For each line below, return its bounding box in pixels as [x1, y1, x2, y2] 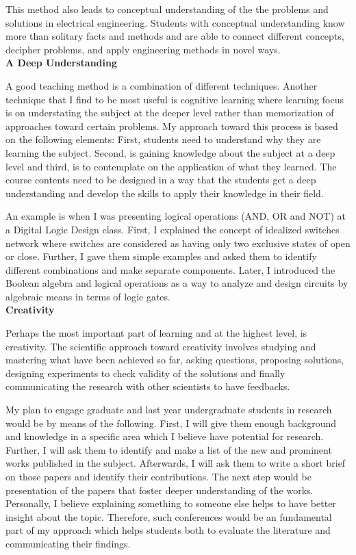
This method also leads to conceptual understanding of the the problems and [5, 2, 329, 16]
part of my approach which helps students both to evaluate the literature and [5, 523, 331, 537]
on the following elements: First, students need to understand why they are [5, 132, 321, 146]
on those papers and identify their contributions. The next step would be [5, 469, 311, 483]
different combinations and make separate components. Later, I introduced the [5, 262, 335, 276]
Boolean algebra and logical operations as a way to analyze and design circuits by [5, 276, 348, 290]
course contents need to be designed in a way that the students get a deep [5, 172, 316, 187]
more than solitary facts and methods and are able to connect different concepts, [5, 29, 344, 43]
